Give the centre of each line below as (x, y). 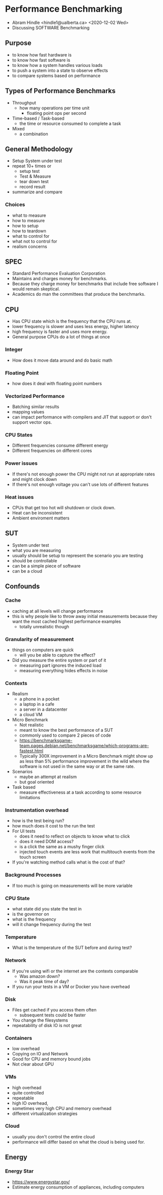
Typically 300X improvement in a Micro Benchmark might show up (86, 756)
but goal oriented (37, 782)
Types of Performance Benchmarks (60, 91)
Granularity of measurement (40, 639)
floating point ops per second (56, 113)
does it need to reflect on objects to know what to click (75, 836)
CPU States (19, 435)
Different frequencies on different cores (52, 451)
